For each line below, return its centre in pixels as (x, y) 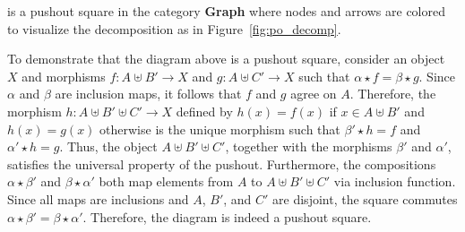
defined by (204, 111)
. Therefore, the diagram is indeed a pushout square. (227, 216)
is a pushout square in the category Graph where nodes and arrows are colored (226, 11)
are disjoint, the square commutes (365, 198)
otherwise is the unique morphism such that (220, 129)
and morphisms (64, 76)
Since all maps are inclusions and (98, 198)
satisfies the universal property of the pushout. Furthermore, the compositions (222, 163)
